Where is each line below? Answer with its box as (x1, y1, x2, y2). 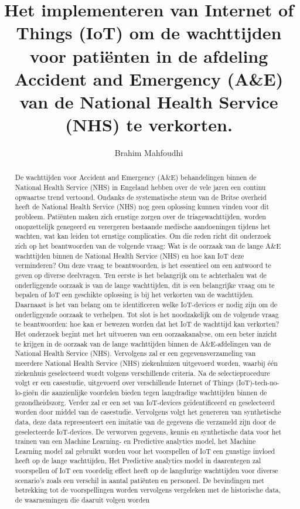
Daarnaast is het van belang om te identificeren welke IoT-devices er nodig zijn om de (15, 299, 278, 309)
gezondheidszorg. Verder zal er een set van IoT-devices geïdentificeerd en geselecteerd (15, 397, 275, 407)
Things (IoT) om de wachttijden (16, 21, 282, 45)
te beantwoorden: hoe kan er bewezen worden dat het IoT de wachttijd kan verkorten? (15, 319, 279, 329)
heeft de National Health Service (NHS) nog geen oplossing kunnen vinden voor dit (15, 202, 270, 212)
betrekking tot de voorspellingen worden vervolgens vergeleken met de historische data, (15, 485, 281, 495)
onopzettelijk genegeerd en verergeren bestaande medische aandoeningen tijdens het (15, 221, 271, 231)
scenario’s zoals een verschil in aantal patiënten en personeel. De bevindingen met (15, 475, 264, 485)
